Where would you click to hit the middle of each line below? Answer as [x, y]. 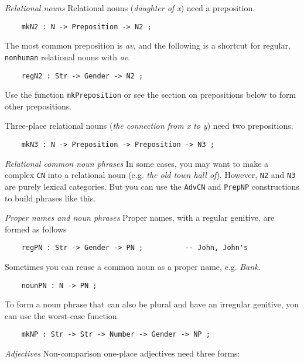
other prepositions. [38, 106]
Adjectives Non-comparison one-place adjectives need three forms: [122, 353]
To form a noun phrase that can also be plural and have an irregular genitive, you [152, 304]
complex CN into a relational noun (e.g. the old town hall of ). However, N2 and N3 [150, 175]
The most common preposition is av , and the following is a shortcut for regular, [148, 45]
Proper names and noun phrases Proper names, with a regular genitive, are [140, 218]
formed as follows [36, 229]
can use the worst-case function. [62, 315]
